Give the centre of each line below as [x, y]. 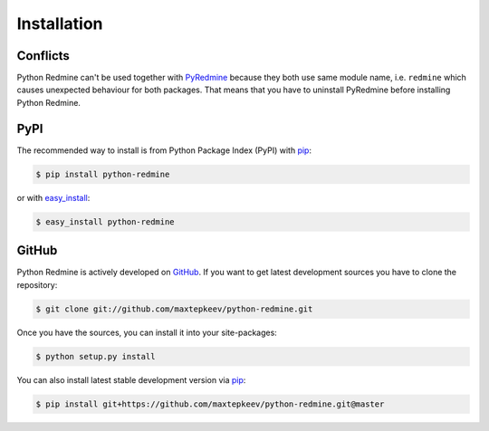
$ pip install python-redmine [103, 174]
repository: [37, 284]
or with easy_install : [53, 197]
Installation [60, 24]
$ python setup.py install [96, 356]
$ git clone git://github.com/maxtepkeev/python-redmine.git [174, 309]
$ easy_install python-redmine [105, 221]
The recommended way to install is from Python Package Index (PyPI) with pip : [164, 150]
